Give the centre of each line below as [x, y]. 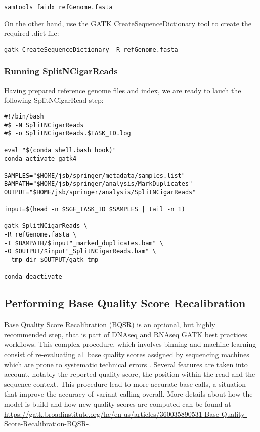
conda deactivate [33, 277]
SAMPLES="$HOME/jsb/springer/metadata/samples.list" [95, 175]
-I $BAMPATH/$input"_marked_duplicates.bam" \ [84, 243]
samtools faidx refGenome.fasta [58, 7]
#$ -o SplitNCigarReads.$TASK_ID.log [68, 133]
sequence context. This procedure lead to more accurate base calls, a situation [125, 384]
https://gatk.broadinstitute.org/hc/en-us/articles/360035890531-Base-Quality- [126, 414]
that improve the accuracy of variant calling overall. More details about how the [128, 394]
